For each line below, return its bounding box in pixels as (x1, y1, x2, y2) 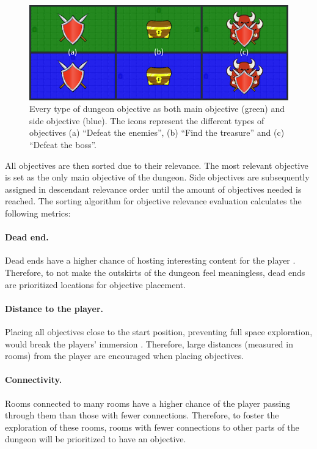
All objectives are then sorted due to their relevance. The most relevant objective (5, 158, 308, 171)
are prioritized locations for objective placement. (5, 278, 186, 291)
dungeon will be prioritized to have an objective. (5, 432, 186, 445)
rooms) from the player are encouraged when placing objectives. (5, 349, 244, 362)
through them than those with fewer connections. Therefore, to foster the (5, 409, 279, 421)
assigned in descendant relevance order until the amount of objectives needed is (5, 182, 302, 195)
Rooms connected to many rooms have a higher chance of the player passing (5, 396, 291, 409)
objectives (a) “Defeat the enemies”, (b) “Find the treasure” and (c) (29, 126, 285, 139)
